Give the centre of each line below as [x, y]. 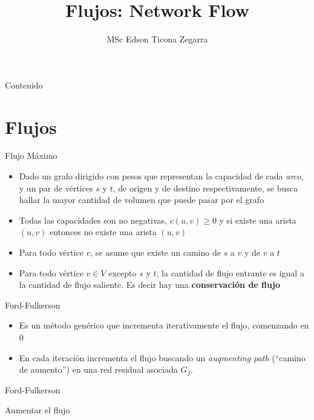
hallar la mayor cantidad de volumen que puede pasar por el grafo [142, 200]
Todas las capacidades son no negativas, [93, 220]
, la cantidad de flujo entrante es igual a [230, 272]
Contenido [24, 85]
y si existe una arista [258, 220]
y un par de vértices [56, 188]
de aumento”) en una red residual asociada [98, 369]
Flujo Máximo [31, 155]
